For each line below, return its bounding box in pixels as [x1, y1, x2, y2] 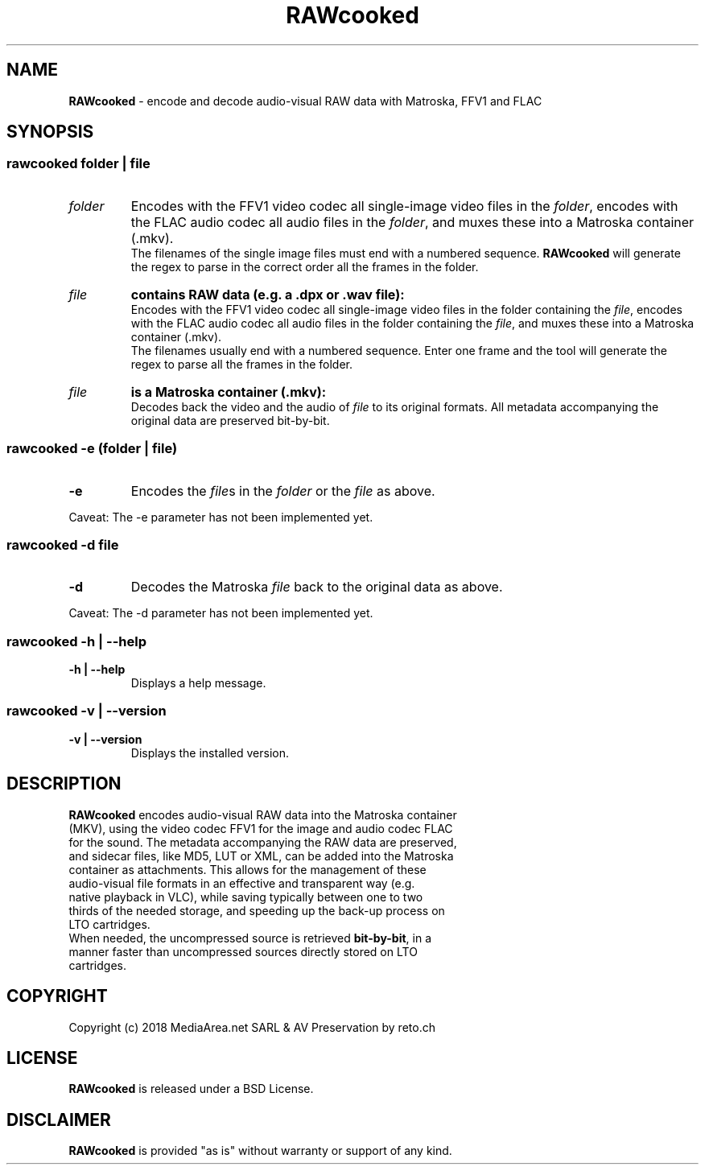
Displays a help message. [130, 676, 266, 691]
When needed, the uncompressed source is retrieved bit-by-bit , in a [68, 930, 431, 945]
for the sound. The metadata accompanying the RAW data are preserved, [68, 835, 457, 849]
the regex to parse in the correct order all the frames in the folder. [130, 259, 479, 274]
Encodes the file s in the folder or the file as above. [130, 482, 435, 499]
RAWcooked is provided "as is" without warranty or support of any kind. [68, 1144, 452, 1158]
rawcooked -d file [6, 536, 119, 553]
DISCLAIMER [6, 1109, 111, 1130]
